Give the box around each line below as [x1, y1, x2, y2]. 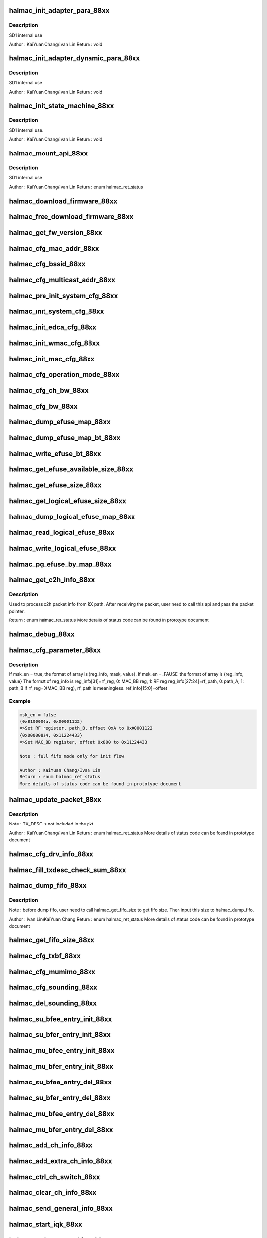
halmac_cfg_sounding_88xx [9, 983, 97, 991]
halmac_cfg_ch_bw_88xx [9, 386, 89, 395]
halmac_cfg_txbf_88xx [9, 951, 81, 960]
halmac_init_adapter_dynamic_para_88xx [9, 54, 140, 62]
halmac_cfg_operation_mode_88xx [9, 370, 120, 379]
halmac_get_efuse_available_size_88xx [9, 465, 133, 473]
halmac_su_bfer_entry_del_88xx [9, 1093, 111, 1102]
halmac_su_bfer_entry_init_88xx [9, 1031, 111, 1039]
